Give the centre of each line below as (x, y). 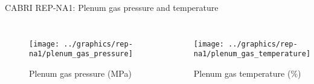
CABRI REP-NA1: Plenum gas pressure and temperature (112, 7)
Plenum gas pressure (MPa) (80, 73)
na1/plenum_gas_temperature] (252, 54)
